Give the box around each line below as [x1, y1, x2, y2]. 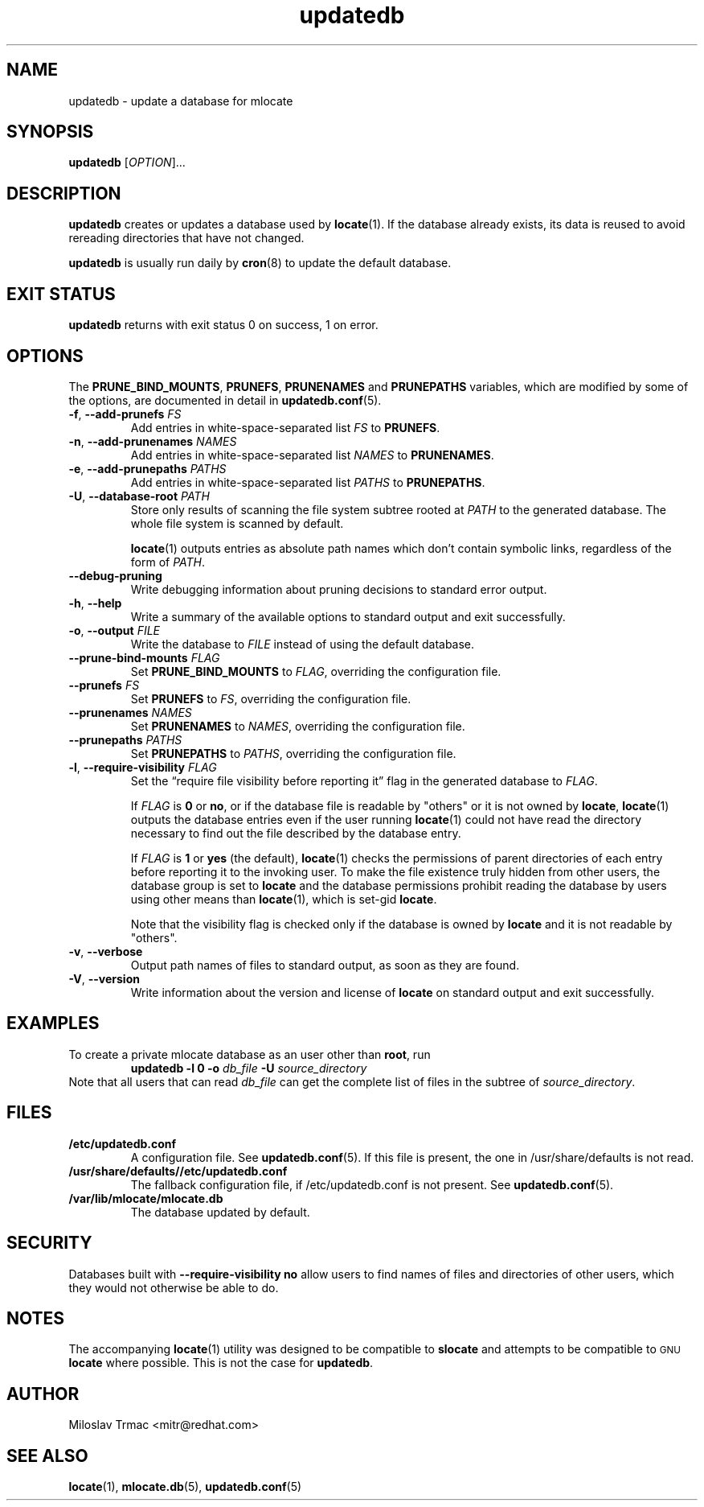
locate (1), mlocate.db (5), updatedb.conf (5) [68, 1480, 302, 1494]
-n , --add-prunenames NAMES [68, 434, 237, 448]
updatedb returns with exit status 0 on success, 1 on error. [68, 318, 379, 332]
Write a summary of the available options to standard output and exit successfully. [130, 609, 566, 624]
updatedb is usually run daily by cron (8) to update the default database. [68, 256, 452, 270]
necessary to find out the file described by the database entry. [130, 826, 461, 840]
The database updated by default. [130, 1204, 310, 1219]
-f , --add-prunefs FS [68, 406, 182, 421]
